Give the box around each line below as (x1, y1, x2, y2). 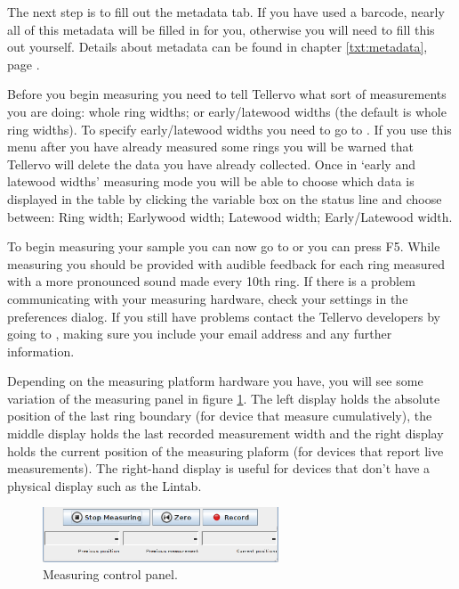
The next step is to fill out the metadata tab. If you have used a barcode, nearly (7, 3, 445, 20)
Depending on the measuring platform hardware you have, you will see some (7, 372, 423, 390)
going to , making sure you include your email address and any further (7, 324, 392, 343)
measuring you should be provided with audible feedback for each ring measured (7, 254, 446, 273)
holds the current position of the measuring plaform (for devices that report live (7, 441, 444, 460)
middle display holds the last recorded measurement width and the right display (7, 424, 444, 443)
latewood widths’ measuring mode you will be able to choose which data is (7, 172, 415, 191)
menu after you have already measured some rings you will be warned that (7, 137, 414, 156)
